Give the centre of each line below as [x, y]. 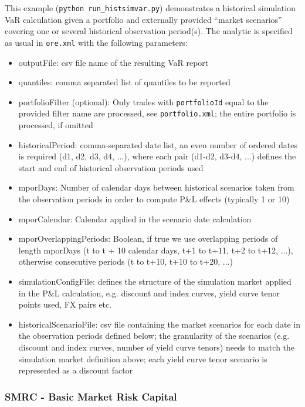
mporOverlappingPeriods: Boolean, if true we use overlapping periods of [148, 238]
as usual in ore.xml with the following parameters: [96, 42]
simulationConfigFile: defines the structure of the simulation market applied [155, 281]
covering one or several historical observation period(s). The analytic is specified [149, 31]
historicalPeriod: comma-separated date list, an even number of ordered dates [158, 144]
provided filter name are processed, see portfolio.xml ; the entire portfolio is [157, 113]
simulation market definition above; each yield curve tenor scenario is [143, 358]
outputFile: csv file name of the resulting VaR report [113, 62]
